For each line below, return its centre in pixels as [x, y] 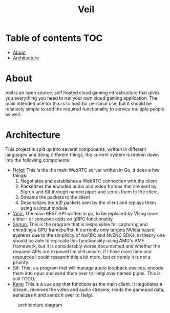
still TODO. [24, 278]
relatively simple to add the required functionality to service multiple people [85, 109]
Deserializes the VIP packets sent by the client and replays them [88, 203]
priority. [21, 262]
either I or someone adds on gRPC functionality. [63, 219]
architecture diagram [40, 305]
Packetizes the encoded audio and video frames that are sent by [89, 186]
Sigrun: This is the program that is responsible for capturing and [80, 224]
